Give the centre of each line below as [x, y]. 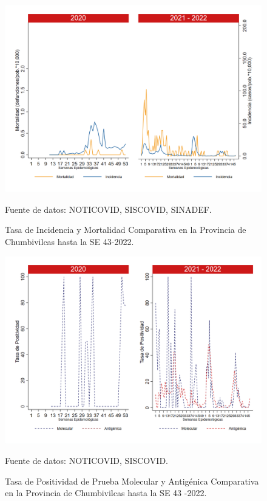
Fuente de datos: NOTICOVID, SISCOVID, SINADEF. [108, 209]
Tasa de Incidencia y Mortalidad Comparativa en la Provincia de [126, 230]
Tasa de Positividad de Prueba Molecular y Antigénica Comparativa [132, 481]
